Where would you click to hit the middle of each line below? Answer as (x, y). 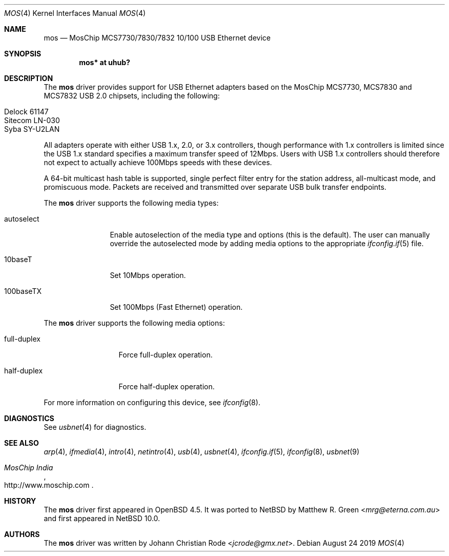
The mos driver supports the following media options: (134, 323)
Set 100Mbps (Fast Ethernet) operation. (176, 307)
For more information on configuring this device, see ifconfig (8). (152, 402)
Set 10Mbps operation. (148, 275)
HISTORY (20, 501)
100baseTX (23, 291)
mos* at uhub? (105, 62)
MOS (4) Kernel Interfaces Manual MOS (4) (75, 13)
